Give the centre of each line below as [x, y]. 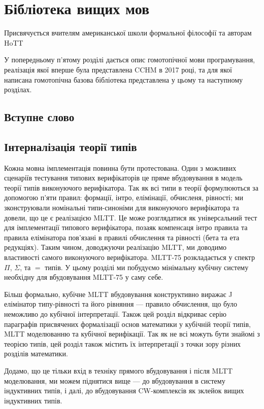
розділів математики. [36, 354]
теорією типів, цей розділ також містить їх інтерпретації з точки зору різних [123, 343]
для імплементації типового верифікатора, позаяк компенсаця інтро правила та [126, 227]
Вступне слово [39, 117]
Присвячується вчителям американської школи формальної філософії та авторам [128, 33]
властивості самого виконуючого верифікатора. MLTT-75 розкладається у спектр [129, 257]
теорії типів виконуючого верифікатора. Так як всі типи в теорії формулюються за [131, 187]
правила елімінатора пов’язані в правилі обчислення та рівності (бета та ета [122, 237]
